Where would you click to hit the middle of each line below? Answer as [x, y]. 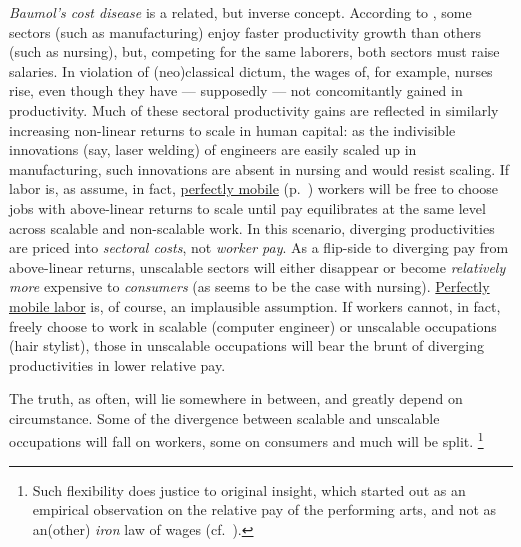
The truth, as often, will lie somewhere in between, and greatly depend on [236, 398]
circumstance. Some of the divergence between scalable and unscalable [224, 417]
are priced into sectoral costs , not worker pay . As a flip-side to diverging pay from [259, 247]
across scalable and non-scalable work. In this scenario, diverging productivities [252, 227]
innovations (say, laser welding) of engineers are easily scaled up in [213, 149]
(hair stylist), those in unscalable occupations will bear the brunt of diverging [247, 345]
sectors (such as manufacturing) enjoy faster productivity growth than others [245, 31]
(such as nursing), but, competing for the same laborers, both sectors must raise [254, 51]
